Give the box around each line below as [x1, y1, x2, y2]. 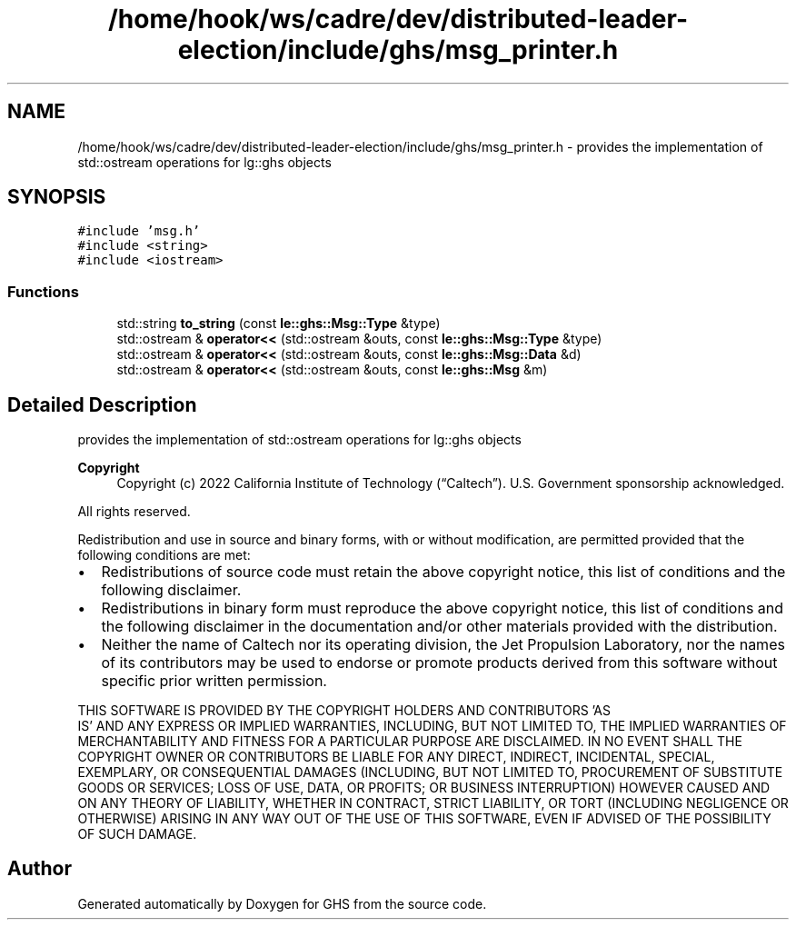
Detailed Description [7, 393, 197, 416]
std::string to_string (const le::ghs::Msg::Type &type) [116, 315, 441, 332]
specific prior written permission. [101, 672, 327, 691]
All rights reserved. [77, 503, 191, 520]
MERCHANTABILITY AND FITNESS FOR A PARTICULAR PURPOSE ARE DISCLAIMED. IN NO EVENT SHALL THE [77, 733, 742, 750]
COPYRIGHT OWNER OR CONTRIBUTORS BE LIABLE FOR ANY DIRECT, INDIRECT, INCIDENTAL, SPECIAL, [77, 749, 715, 765]
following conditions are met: [77, 547, 251, 563]
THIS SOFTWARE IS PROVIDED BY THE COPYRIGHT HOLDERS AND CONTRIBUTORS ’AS [77, 703, 611, 719]
